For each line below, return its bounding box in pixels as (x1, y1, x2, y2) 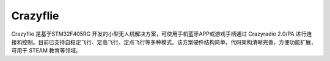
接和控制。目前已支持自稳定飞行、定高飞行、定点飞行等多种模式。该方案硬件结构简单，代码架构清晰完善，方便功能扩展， (11, 38, 317, 45)
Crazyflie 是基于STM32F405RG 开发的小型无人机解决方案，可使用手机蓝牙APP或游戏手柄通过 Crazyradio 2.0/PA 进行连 (11, 30, 312, 37)
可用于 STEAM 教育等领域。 (11, 47, 82, 54)
